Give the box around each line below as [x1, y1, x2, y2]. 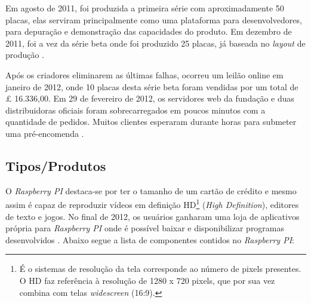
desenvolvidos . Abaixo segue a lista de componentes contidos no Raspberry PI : [5, 233, 294, 246]
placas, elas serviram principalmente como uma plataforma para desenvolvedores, [5, 13, 302, 26]
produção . [5, 48, 45, 61]
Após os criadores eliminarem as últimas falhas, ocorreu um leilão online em [5, 68, 284, 81]
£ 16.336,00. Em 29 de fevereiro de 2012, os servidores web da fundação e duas [5, 92, 295, 105]
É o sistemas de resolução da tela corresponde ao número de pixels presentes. [19, 262, 301, 275]
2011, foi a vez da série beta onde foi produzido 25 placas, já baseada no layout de [5, 36, 306, 49]
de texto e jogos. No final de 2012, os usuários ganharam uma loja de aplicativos [5, 210, 300, 222]
